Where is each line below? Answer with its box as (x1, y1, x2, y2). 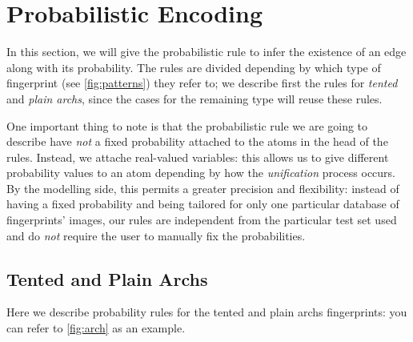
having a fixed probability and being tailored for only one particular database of (6, 195, 399, 212)
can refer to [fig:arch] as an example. (6, 320, 186, 336)
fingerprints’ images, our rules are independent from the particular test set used (6, 211, 397, 228)
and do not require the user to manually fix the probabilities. (6, 227, 306, 243)
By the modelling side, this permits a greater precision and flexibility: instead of (6, 179, 399, 196)
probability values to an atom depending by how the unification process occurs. (6, 164, 396, 181)
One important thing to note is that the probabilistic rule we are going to (6, 117, 368, 134)
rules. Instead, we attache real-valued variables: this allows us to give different (6, 148, 389, 165)
